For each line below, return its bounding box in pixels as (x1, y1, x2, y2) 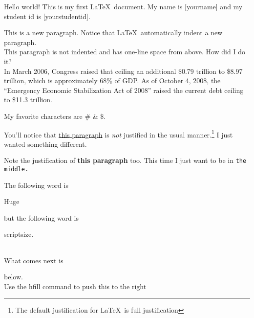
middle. (4, 166, 29, 173)
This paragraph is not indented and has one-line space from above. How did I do (4, 46, 245, 57)
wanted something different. (4, 138, 87, 149)
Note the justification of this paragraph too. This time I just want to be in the (4, 155, 247, 165)
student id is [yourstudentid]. (4, 11, 90, 21)
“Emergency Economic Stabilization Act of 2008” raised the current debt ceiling (4, 85, 244, 95)
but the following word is (4, 212, 79, 223)
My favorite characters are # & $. (4, 111, 106, 121)
